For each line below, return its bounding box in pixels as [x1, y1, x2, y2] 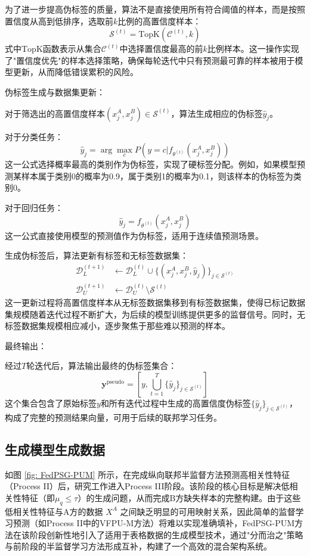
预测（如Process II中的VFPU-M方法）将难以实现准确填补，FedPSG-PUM [13, 517, 295, 529]
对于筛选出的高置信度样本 [5, 107, 105, 119]
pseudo [106, 378, 125, 385]
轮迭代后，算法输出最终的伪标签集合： [26, 359, 177, 372]
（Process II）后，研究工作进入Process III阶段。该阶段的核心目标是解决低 [5, 480, 290, 492]
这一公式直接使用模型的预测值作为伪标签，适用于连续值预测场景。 [5, 229, 263, 241]
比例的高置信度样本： [117, 14, 201, 27]
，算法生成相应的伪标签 [170, 107, 263, 119]
